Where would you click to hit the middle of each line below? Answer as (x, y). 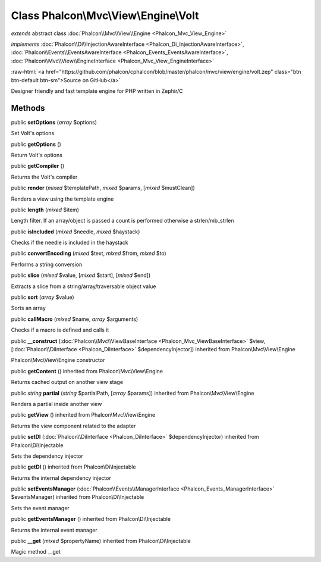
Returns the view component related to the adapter (73, 426)
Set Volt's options (33, 133)
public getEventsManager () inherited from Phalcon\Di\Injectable (91, 519)
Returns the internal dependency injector (61, 478)
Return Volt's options (37, 155)
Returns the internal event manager (54, 530)
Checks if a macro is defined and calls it (60, 330)
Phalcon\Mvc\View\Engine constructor (58, 360)
